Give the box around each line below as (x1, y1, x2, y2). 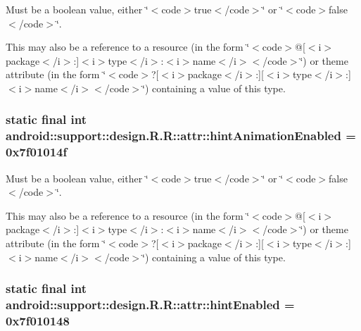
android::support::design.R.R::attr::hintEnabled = (6, 296, 295, 313)
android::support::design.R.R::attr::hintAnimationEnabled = (6, 127, 356, 144)
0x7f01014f (6, 143, 68, 161)
